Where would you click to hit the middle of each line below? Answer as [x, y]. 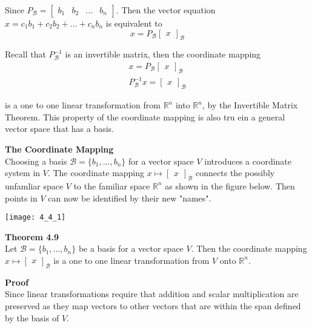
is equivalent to [134, 23]
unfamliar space [34, 185]
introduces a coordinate [248, 161]
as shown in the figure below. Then [230, 185]
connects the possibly [235, 173]
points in [21, 198]
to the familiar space [112, 185]
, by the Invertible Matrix [250, 105]
